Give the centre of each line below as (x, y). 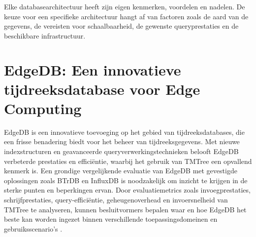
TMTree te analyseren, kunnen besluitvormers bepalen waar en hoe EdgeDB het (125, 209)
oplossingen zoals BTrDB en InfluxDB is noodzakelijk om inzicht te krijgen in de (126, 180)
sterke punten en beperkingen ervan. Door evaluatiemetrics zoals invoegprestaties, (127, 190)
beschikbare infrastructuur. (45, 35)
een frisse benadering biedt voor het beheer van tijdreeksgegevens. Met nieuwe (122, 141)
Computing (43, 108)
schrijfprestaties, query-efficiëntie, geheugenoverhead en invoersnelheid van (116, 200)
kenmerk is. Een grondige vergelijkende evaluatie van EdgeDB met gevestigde (121, 171)
